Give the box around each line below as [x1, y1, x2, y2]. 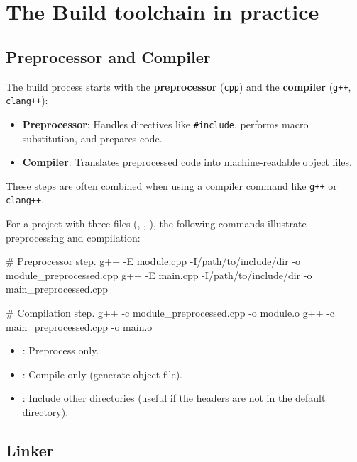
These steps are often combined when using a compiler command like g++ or [6, 178, 337, 193]
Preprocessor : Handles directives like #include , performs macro [22, 116, 309, 131]
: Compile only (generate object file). [22, 366, 182, 381]
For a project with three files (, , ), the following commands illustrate [6, 216, 307, 231]
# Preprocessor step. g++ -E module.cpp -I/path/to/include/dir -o [6, 254, 300, 269]
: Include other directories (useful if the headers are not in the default [22, 390, 326, 405]
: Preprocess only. [22, 343, 99, 358]
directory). [22, 404, 69, 419]
